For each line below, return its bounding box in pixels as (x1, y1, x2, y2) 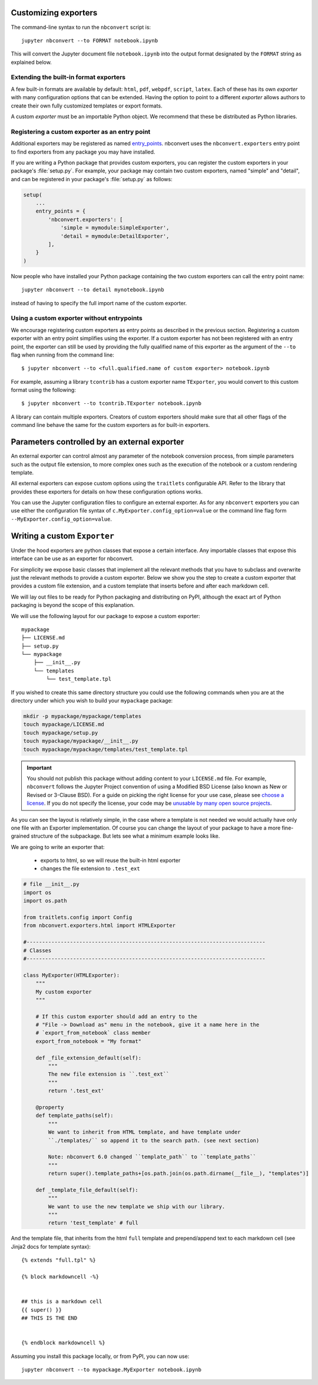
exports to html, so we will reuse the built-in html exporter (40, 857, 181, 864)
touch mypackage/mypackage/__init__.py (23, 738, 138, 744)
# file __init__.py (23, 881, 79, 888)
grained (11, 832, 30, 840)
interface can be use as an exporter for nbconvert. (11, 555, 134, 562)
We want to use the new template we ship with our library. (48, 1203, 226, 1210)
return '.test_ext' (48, 1087, 104, 1095)
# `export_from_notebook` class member (35, 1030, 151, 1036)
